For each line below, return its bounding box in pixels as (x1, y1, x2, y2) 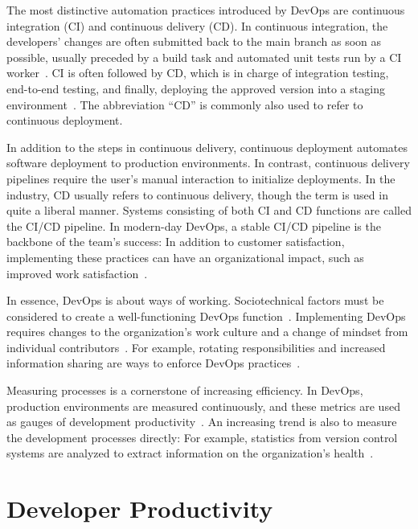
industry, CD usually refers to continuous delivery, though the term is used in (6, 186, 388, 203)
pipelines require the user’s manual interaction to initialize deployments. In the (6, 170, 395, 187)
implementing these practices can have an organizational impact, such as (6, 248, 364, 265)
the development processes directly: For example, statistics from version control (6, 429, 398, 445)
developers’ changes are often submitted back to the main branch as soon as (6, 33, 382, 50)
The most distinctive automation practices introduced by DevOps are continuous (6, 2, 405, 18)
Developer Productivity (6, 492, 273, 525)
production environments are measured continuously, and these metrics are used (6, 397, 400, 414)
